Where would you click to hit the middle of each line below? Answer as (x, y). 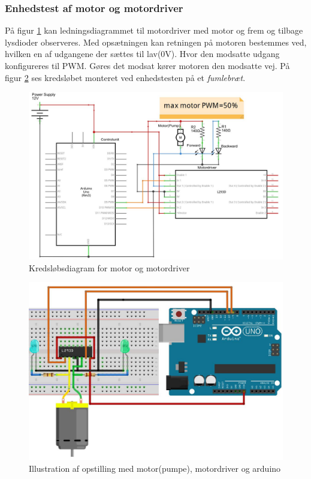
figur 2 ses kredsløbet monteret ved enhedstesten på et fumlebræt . (125, 77)
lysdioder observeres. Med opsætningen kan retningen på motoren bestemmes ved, (156, 42)
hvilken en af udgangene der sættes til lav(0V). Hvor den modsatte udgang (142, 54)
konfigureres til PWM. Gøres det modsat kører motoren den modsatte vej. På (147, 65)
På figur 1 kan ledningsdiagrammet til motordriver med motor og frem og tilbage (154, 30)
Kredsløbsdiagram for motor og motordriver (109, 267)
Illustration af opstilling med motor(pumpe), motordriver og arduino (155, 468)
